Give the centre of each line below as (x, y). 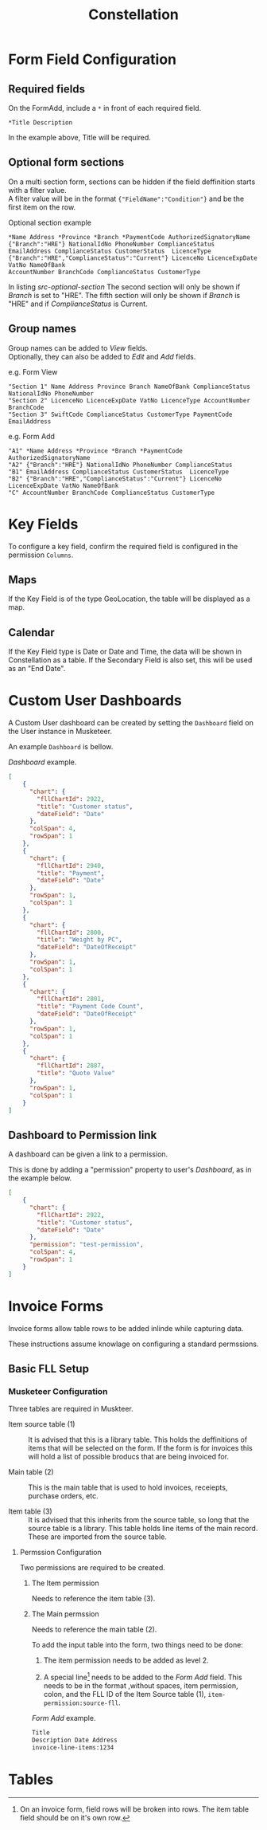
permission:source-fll (81, 1703)
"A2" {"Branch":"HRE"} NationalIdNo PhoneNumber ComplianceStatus (120, 465)
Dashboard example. (43, 762)
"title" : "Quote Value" (76, 1074)
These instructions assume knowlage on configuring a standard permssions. (133, 1344)
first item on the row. (42, 207)
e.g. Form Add (32, 436)
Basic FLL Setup (49, 1369)
